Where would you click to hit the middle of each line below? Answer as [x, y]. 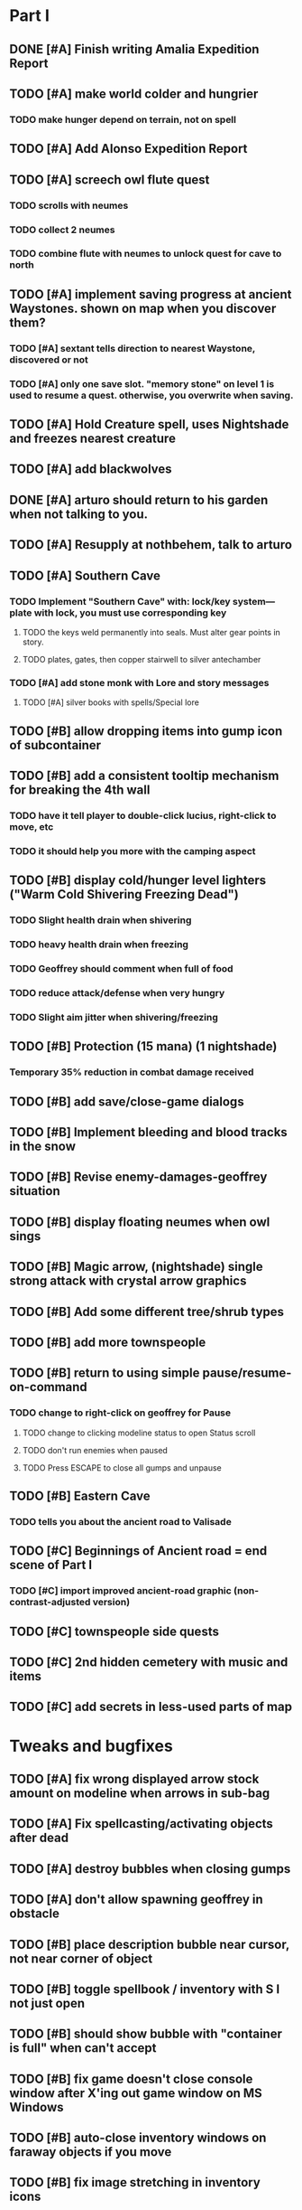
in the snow [43, 1146]
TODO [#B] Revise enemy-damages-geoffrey [138, 1177]
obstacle [35, 1914]
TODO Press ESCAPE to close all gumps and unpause [122, 1467]
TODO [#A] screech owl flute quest [110, 179]
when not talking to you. [79, 514]
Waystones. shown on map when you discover [143, 308]
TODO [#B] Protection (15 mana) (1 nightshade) [143, 1046]
